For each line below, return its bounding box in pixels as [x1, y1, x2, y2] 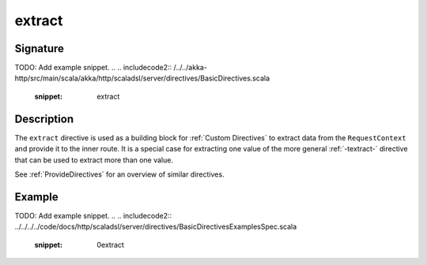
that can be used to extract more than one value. [14, 155, 174, 165]
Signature [14, 42, 65, 55]
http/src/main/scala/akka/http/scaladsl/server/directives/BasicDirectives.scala [14, 73, 270, 83]
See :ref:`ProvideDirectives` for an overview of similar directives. [14, 170, 225, 179]
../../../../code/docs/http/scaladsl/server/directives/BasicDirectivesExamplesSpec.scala [14, 222, 297, 232]
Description [14, 112, 74, 125]
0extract [96, 240, 124, 249]
